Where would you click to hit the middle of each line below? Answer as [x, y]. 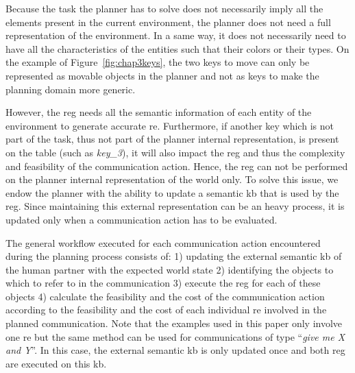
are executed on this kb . [56, 363]
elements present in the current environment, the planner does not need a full [168, 22]
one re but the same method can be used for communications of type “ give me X [175, 336]
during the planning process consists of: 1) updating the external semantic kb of [174, 256]
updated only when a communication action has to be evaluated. [142, 219]
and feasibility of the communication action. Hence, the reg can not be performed [177, 166]
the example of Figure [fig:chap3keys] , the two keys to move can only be [158, 62]
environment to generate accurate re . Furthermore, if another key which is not [170, 125]
